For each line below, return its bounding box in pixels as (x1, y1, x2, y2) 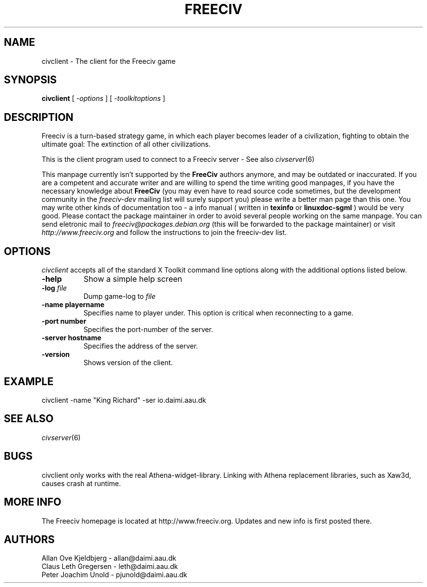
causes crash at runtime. (41, 479, 121, 488)
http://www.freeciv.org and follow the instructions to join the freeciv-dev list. (41, 228, 287, 237)
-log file (41, 284, 67, 293)
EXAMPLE (4, 375, 54, 388)
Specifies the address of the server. (83, 342, 198, 351)
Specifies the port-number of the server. (83, 325, 213, 334)
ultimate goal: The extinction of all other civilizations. (41, 140, 211, 149)
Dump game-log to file (83, 292, 156, 301)
